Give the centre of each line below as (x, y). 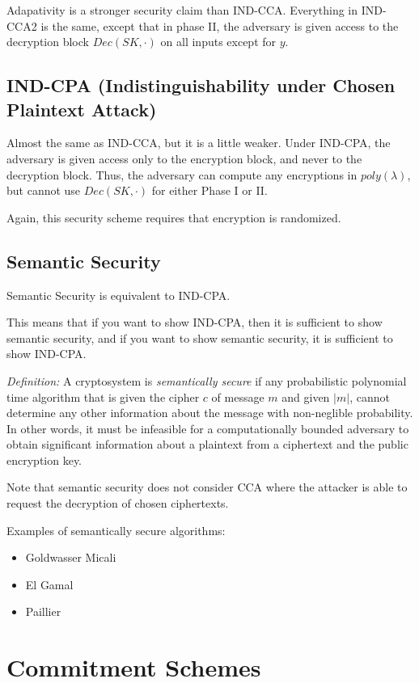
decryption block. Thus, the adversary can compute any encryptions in (182, 174)
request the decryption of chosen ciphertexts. (118, 503)
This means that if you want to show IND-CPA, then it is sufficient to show (195, 322)
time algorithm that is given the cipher (103, 396)
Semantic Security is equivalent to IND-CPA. (119, 295)
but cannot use (44, 190)
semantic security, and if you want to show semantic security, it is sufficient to (200, 337)
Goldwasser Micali (71, 557)
